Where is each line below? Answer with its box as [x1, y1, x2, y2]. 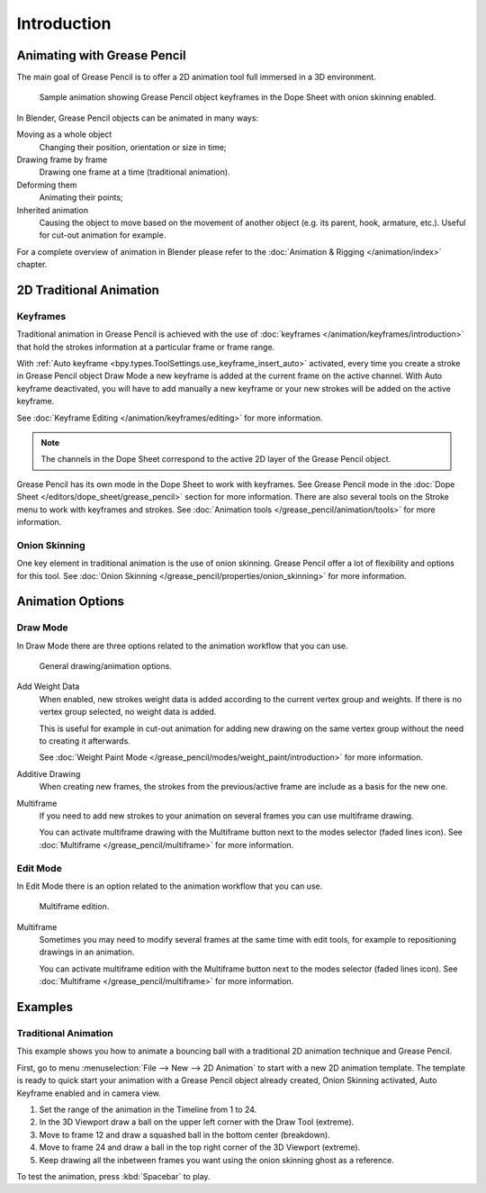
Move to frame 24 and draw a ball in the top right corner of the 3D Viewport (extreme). [39, 1142, 361, 1152]
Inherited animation [16, 204, 89, 215]
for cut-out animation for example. [39, 230, 166, 240]
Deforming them [16, 179, 77, 190]
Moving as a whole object [16, 129, 112, 140]
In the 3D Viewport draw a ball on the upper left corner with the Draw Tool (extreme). [39, 1116, 355, 1127]
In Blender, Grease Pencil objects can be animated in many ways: [16, 113, 259, 123]
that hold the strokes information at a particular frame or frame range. [16, 341, 275, 352]
